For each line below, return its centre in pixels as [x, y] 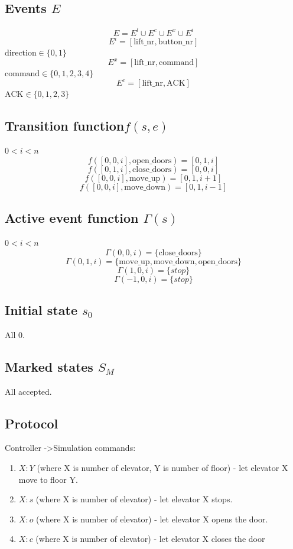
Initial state [41, 309]
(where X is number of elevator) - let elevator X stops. [134, 499]
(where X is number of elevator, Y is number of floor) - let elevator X [162, 467]
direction [21, 53]
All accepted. [28, 391]
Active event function [72, 218]
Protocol [32, 423]
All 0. [15, 334]
